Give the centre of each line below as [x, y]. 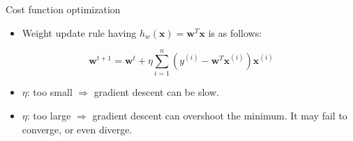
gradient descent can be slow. [156, 92]
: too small [50, 92]
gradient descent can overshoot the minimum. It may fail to [220, 115]
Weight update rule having [79, 32]
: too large [49, 115]
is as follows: [235, 32]
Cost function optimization [63, 9]
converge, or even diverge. [77, 129]
